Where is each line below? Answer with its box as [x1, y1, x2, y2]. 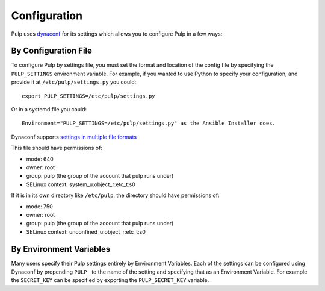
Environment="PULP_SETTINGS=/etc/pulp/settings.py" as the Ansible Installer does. [22, 120, 276, 127]
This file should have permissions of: [11, 145, 102, 152]
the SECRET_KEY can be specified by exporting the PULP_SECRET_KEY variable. [11, 277, 209, 284]
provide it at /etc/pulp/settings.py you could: [11, 78, 137, 86]
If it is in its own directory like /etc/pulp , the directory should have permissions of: [11, 192, 220, 199]
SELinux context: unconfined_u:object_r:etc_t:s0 [26, 228, 146, 235]
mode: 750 [26, 202, 54, 210]
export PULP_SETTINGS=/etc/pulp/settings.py [22, 92, 156, 99]
